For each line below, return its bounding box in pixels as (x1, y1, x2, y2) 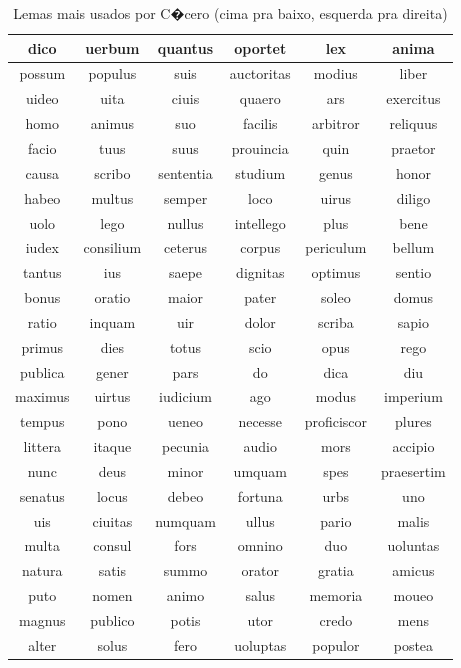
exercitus (386, 88, 441, 109)
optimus (311, 262, 361, 283)
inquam (89, 311, 136, 332)
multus (91, 187, 134, 208)
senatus (19, 485, 65, 506)
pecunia (161, 436, 210, 457)
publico (90, 610, 135, 630)
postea (393, 634, 434, 655)
